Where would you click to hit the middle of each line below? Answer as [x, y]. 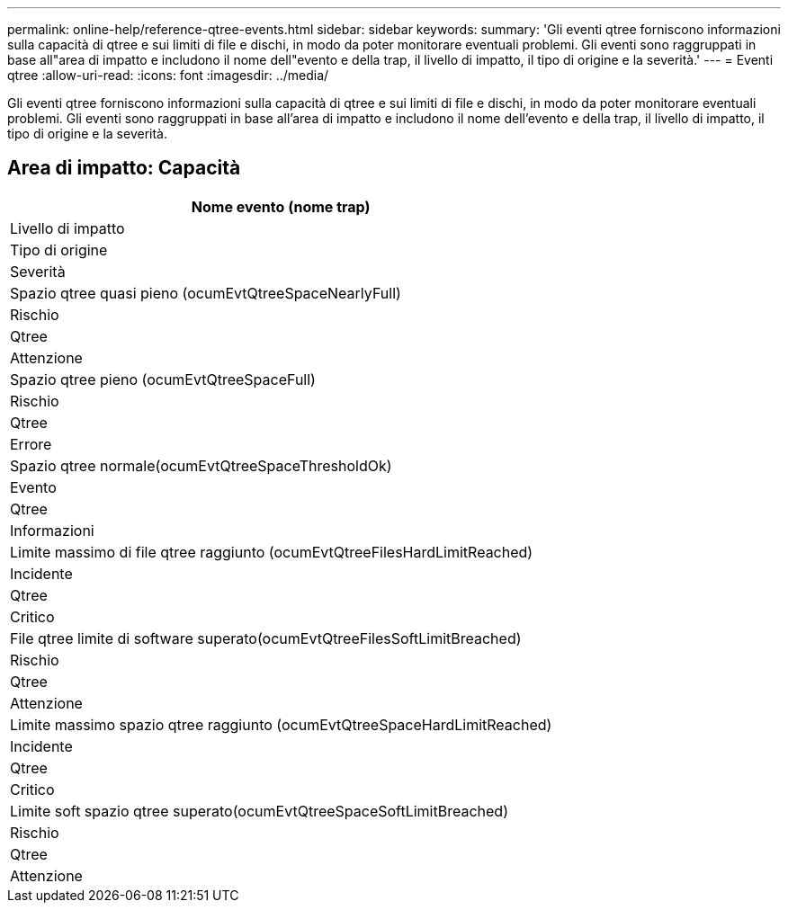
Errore [31, 444]
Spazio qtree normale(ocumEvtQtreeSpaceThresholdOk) [201, 465]
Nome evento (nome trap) [281, 206]
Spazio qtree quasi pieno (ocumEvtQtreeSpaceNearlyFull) [206, 293]
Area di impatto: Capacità [124, 168]
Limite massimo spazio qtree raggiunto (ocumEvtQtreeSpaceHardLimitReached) [281, 724]
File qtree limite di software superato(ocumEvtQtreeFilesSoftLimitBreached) [266, 638]
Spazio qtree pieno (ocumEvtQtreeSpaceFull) [163, 379]
